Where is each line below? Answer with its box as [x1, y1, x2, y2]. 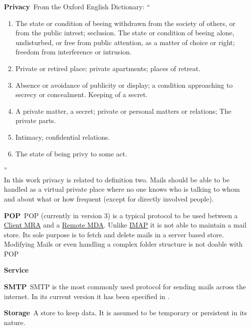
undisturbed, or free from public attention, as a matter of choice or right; [15, 37, 235, 47]
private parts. [15, 115, 56, 126]
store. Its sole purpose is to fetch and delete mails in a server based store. [4, 229, 224, 239]
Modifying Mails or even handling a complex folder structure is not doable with [4, 239, 243, 249]
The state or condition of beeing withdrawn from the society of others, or [15, 18, 235, 28]
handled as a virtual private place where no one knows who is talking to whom [4, 184, 240, 194]
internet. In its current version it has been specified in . [4, 291, 170, 301]
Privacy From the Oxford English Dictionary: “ [4, 1, 150, 11]
